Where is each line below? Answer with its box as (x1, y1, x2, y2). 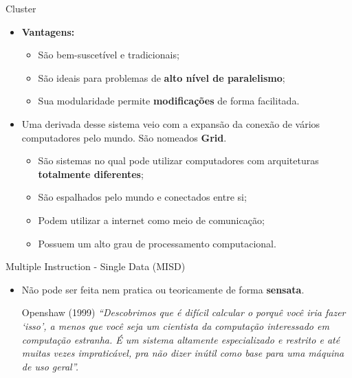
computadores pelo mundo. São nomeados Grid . (21, 130, 227, 144)
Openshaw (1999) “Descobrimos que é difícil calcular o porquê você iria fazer (21, 305, 346, 320)
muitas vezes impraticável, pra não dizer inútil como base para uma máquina (21, 346, 344, 360)
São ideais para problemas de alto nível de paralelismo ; (38, 70, 285, 85)
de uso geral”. (21, 359, 78, 373)
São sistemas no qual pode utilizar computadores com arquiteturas (38, 153, 319, 168)
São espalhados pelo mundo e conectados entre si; (38, 190, 247, 204)
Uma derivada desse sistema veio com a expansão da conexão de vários (21, 116, 320, 131)
